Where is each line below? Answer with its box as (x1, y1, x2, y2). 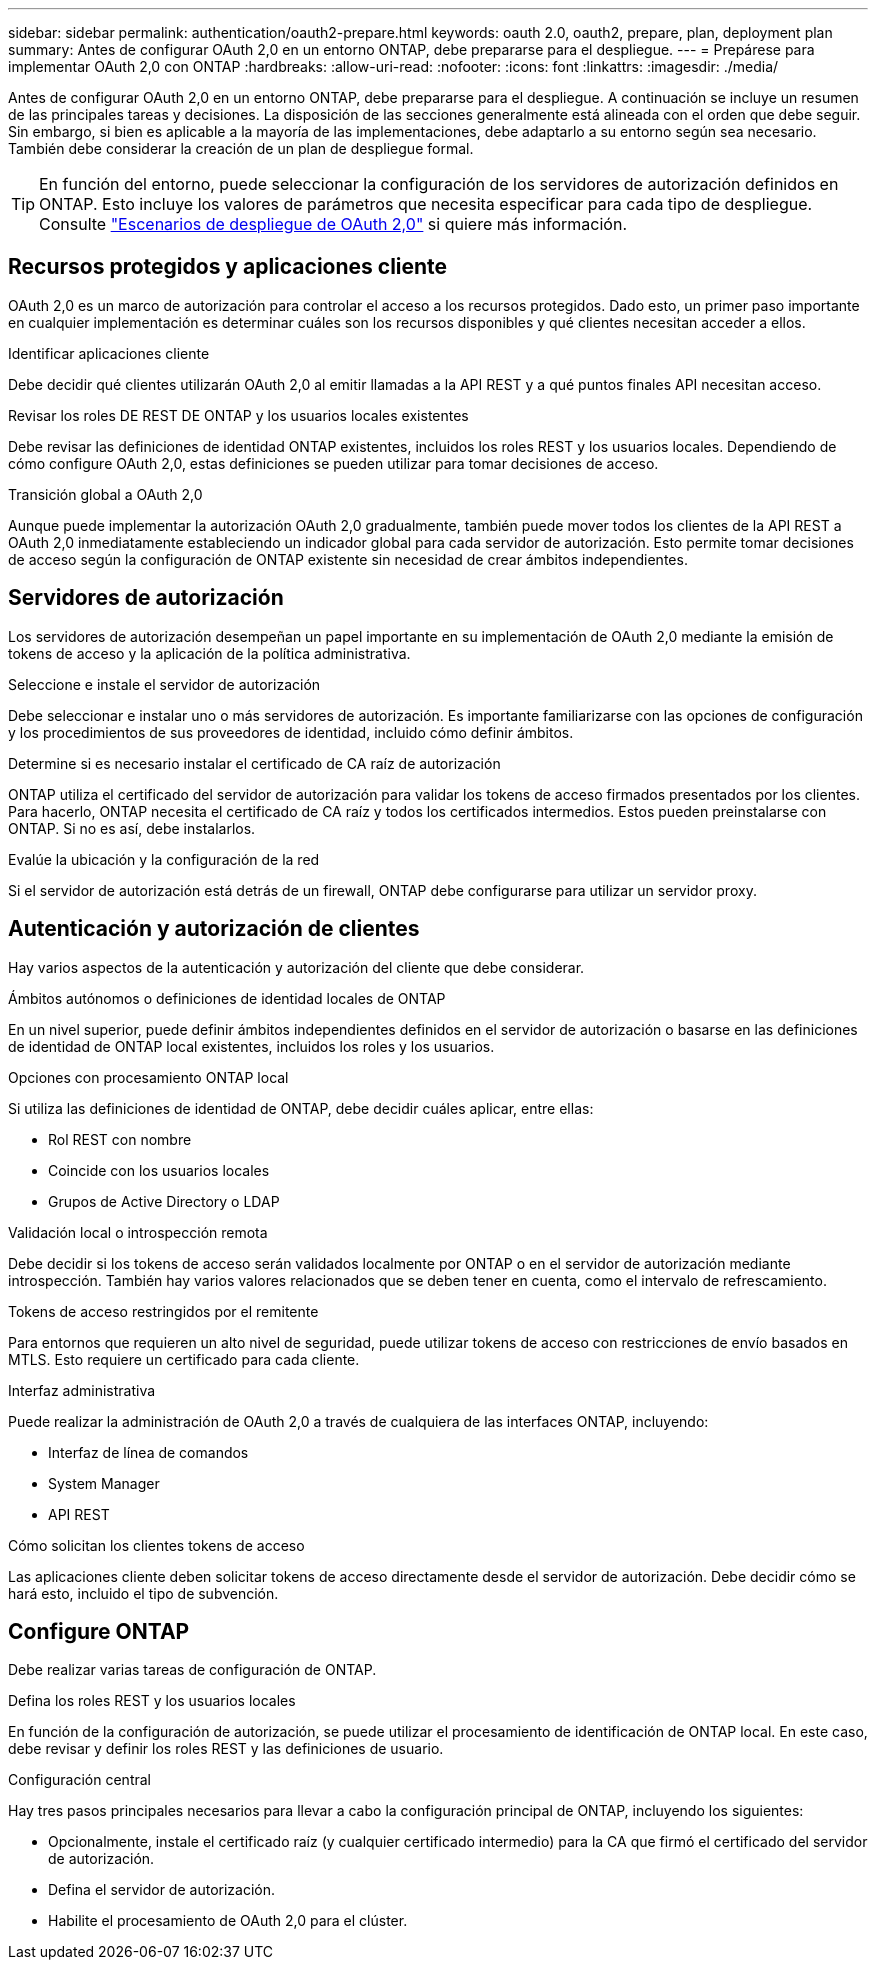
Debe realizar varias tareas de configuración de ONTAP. (8, 1661, 377, 1679)
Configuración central (8, 1771, 151, 1789)
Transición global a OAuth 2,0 (8, 485, 203, 503)
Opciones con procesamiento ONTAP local (8, 1068, 289, 1086)
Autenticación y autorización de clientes (8, 916, 420, 942)
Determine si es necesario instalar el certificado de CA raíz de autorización (8, 754, 501, 772)
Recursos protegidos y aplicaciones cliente (8, 254, 448, 280)
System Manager (48, 1474, 160, 1492)
